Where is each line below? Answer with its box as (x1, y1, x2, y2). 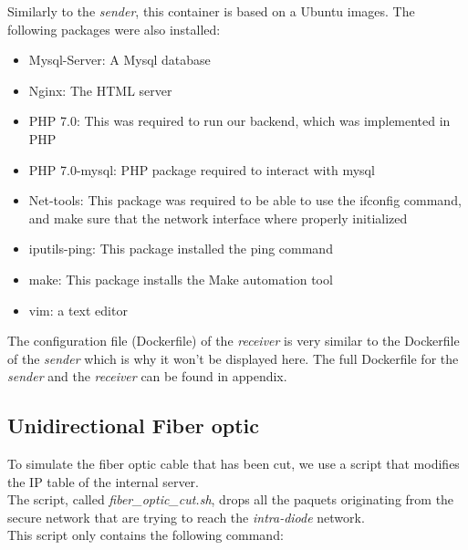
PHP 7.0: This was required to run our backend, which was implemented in (28, 111, 451, 130)
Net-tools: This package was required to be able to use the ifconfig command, (28, 191, 462, 210)
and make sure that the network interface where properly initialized (28, 208, 408, 227)
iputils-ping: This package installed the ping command (28, 239, 333, 258)
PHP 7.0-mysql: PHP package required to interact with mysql (28, 160, 375, 179)
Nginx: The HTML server (28, 80, 172, 99)
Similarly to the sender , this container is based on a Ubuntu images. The (7, 2, 415, 20)
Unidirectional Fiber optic (7, 411, 260, 440)
